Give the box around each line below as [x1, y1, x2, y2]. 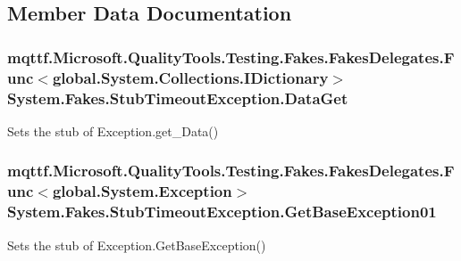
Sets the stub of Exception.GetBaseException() [7, 235, 266, 254]
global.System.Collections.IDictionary [52, 66, 329, 88]
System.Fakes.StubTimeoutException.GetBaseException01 [7, 200, 437, 223]
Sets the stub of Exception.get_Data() [7, 121, 219, 140]
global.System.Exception [52, 180, 232, 202]
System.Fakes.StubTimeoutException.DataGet [7, 86, 348, 109]
